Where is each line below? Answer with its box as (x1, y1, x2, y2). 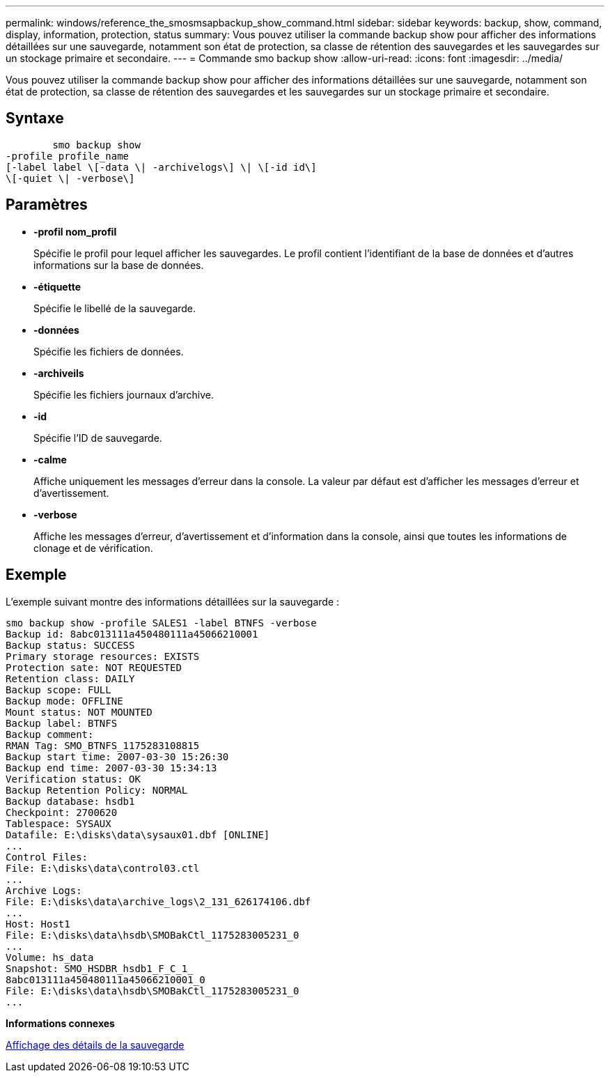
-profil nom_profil (33, 225, 117, 238)
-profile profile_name (6, 150, 130, 162)
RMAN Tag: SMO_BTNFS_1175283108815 (6, 739, 200, 751)
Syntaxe (6, 109, 64, 128)
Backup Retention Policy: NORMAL (6, 784, 188, 796)
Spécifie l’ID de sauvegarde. (33, 431, 162, 444)
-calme (33, 453, 67, 465)
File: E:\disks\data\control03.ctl (6, 862, 200, 874)
